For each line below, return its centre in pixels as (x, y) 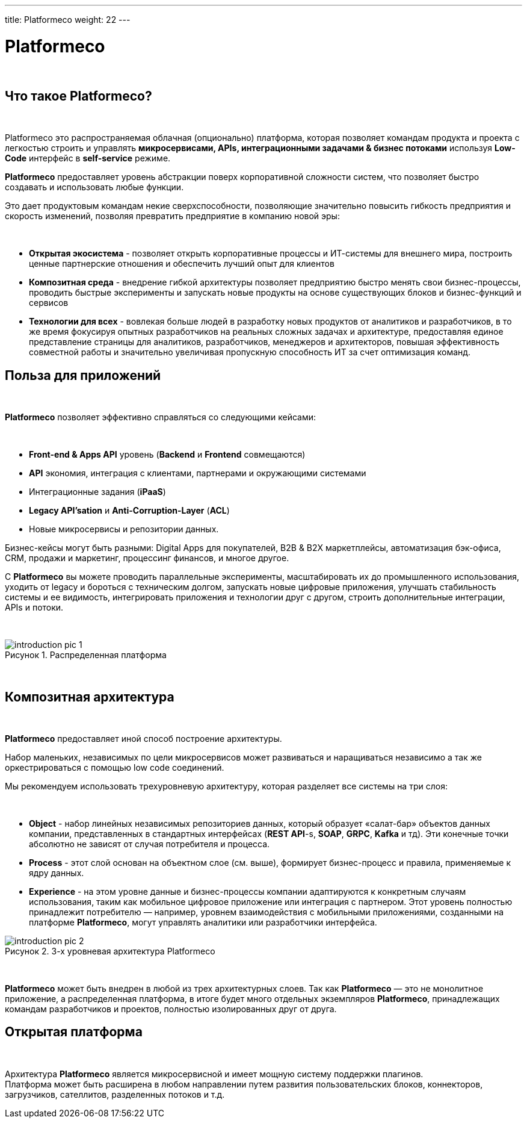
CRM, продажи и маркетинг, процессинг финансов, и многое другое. (147, 558)
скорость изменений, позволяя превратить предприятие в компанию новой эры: (172, 216)
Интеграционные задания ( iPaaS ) (97, 492)
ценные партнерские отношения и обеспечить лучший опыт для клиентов (182, 264)
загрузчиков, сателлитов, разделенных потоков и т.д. (115, 1094)
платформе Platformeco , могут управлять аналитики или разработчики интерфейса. (203, 922)
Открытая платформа (74, 1032)
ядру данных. (57, 873)
